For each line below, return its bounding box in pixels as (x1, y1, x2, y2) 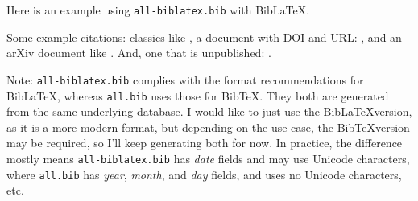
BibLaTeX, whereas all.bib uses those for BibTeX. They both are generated (6, 87, 389, 104)
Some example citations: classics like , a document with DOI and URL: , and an (6, 28, 402, 45)
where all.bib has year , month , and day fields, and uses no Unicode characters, (6, 166, 402, 183)
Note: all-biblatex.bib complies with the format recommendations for (6, 71, 364, 88)
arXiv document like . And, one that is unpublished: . (6, 44, 271, 61)
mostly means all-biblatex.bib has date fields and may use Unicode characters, (6, 150, 410, 166)
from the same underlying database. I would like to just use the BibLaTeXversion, (6, 103, 412, 120)
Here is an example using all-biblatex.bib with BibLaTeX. (6, 2, 310, 18)
